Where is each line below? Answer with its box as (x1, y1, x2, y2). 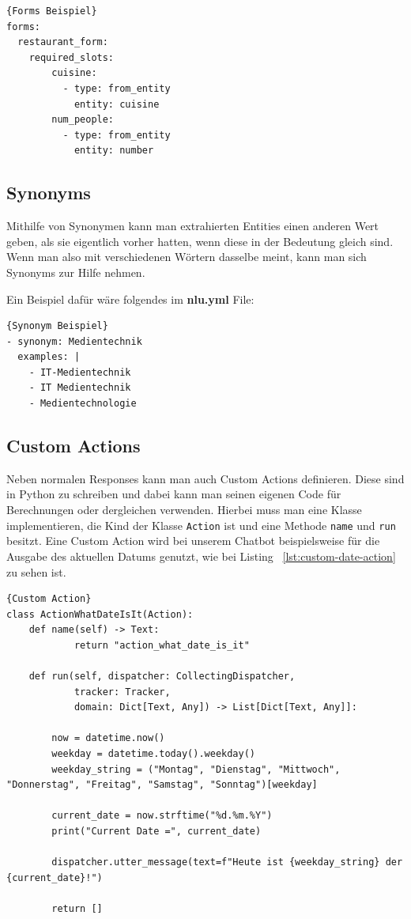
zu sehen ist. (6, 563, 66, 580)
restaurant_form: (17, 36, 108, 48)
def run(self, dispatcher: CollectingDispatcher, (28, 671, 296, 683)
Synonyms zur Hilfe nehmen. (6, 263, 145, 280)
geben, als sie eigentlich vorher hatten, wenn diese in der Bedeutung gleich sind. (6, 233, 394, 249)
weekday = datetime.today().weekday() (51, 748, 255, 760)
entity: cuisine (74, 98, 160, 110)
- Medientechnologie (28, 398, 137, 410)
